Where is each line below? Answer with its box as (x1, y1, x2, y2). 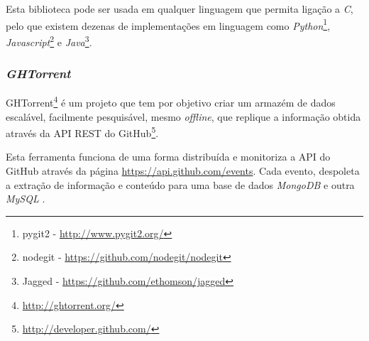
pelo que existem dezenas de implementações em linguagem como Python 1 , (6, 16, 331, 33)
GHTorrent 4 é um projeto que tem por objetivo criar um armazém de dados (6, 93, 336, 109)
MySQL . (6, 191, 45, 206)
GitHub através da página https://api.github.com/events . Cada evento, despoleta (6, 163, 360, 178)
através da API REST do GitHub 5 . (6, 124, 159, 140)
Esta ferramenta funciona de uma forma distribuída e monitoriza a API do (6, 149, 331, 164)
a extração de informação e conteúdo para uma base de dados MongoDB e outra (6, 177, 355, 192)
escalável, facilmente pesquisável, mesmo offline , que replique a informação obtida (6, 109, 361, 124)
